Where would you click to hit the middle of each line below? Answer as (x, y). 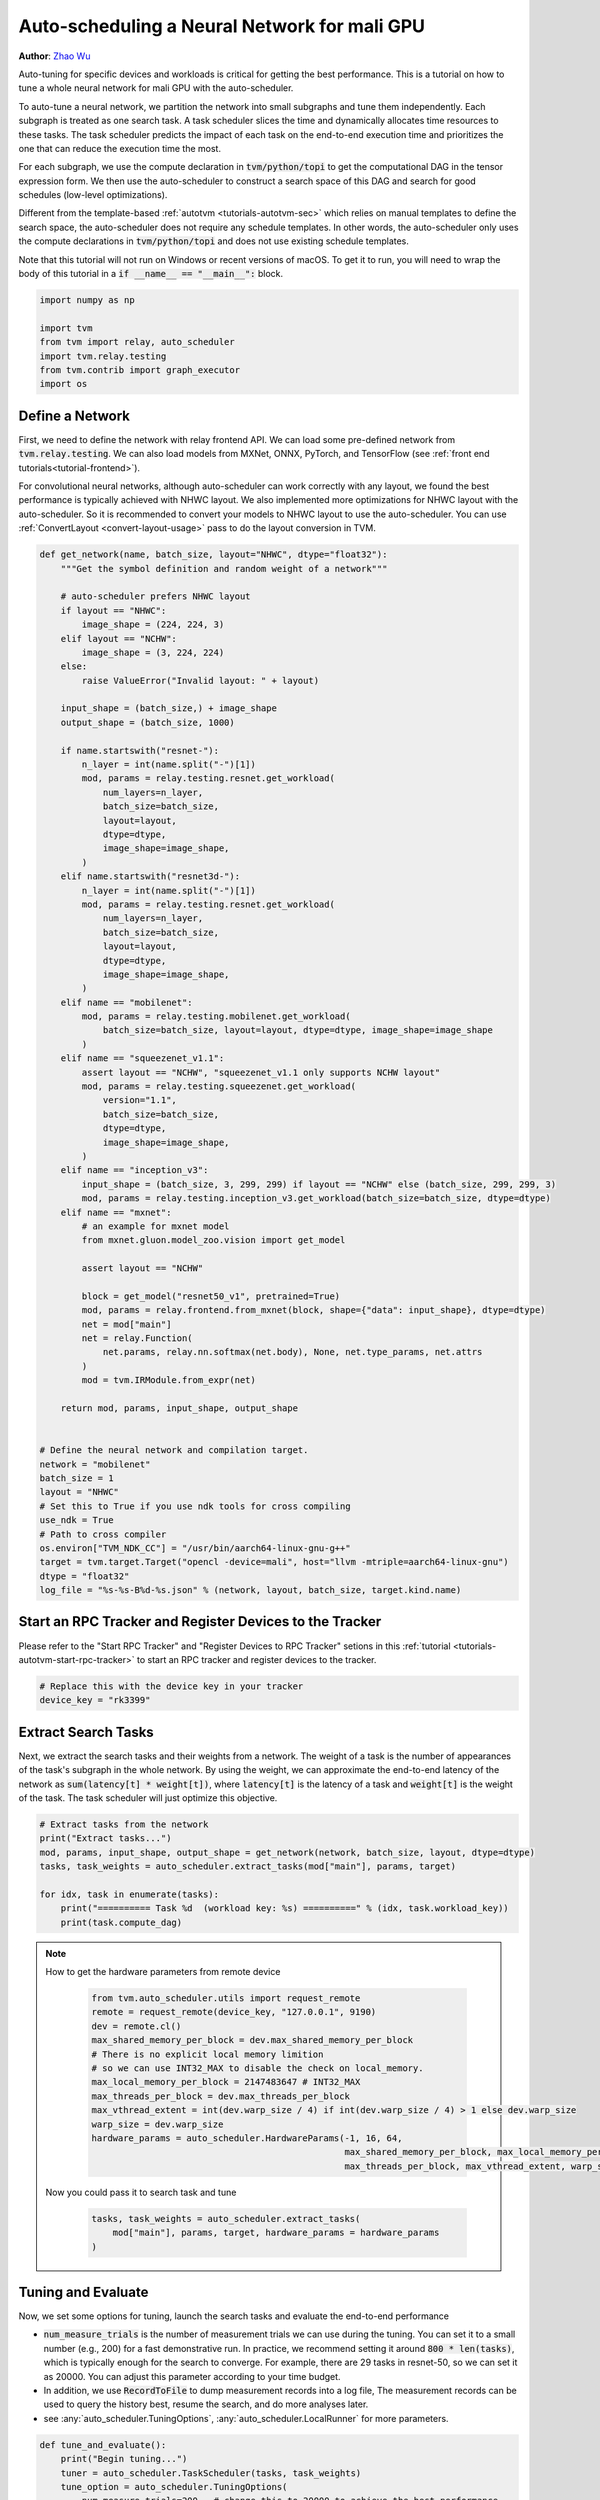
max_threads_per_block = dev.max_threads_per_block (220, 2096)
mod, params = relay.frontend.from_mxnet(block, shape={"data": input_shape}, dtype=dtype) (313, 1310)
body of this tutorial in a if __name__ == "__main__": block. (151, 274)
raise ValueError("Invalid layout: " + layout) (200, 680)
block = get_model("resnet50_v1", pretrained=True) (211, 1296)
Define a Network (74, 415)
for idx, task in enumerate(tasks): (129, 1894)
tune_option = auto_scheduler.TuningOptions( (174, 2486)
